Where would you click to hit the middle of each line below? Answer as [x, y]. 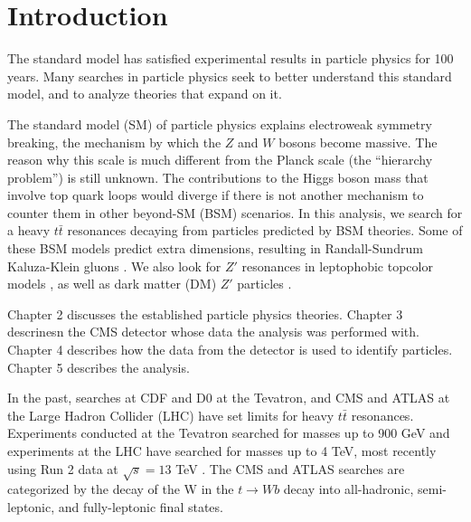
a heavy [29, 230]
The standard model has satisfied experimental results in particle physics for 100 [231, 58]
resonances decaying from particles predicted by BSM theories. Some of [265, 230]
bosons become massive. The [358, 142]
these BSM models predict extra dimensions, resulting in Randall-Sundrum [215, 248]
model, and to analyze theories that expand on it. [145, 94]
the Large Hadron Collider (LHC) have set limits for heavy [171, 415]
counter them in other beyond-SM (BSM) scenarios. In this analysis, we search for [235, 212]
